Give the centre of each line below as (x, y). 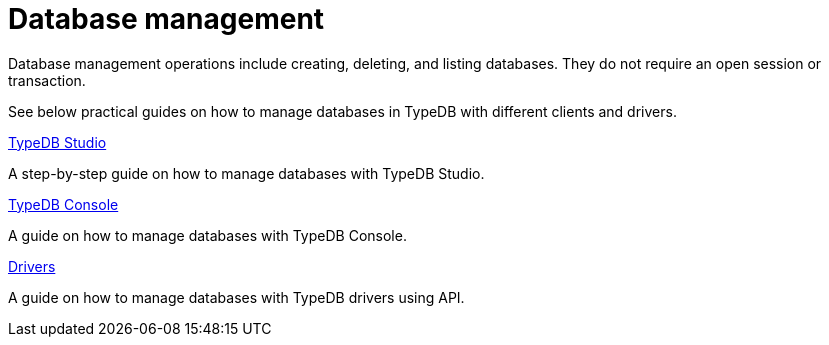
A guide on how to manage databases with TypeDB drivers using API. (236, 297)
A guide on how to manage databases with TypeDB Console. (207, 235)
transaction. (47, 80)
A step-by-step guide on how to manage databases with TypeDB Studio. (246, 173)
